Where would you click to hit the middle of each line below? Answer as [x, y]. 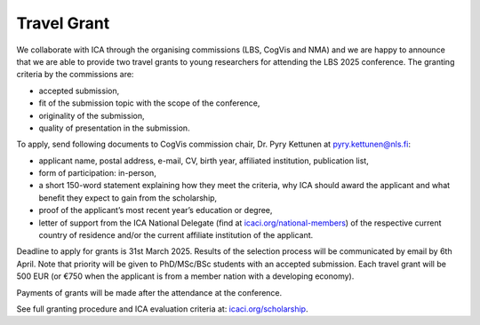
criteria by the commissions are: [75, 75]
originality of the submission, [92, 115]
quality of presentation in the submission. [114, 128]
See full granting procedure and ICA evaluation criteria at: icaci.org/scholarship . [162, 309]
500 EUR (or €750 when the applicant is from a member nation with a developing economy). [185, 276]
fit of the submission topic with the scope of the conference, [149, 103]
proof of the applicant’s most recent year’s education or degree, [156, 210]
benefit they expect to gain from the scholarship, [128, 198]
